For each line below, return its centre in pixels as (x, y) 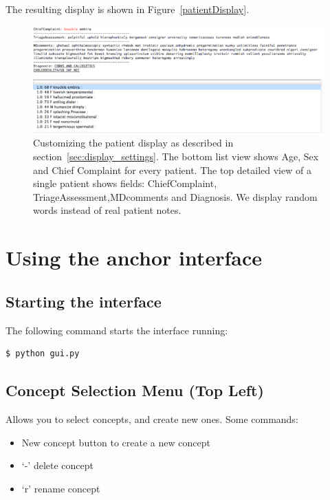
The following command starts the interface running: (117, 330)
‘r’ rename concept (61, 488)
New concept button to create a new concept (116, 442)
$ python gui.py (43, 354)
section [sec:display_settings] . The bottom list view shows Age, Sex (176, 156)
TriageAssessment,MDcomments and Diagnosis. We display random (175, 196)
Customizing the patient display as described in (133, 143)
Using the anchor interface (134, 258)
